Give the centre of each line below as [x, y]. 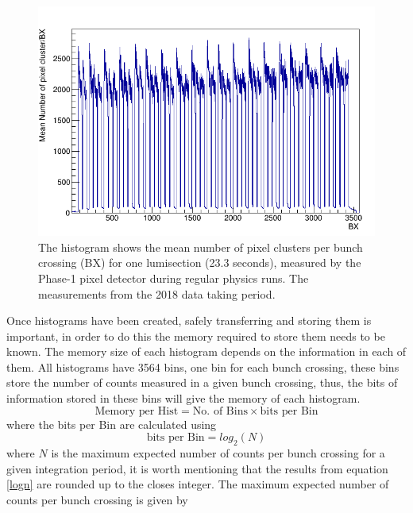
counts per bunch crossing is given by [97, 499]
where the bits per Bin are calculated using [112, 424]
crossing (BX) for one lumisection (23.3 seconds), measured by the [200, 262]
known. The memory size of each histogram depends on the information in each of [206, 351]
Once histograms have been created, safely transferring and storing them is [189, 320]
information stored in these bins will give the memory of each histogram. [183, 398]
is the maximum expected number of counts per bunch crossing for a [218, 453]
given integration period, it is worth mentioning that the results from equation [197, 468]
